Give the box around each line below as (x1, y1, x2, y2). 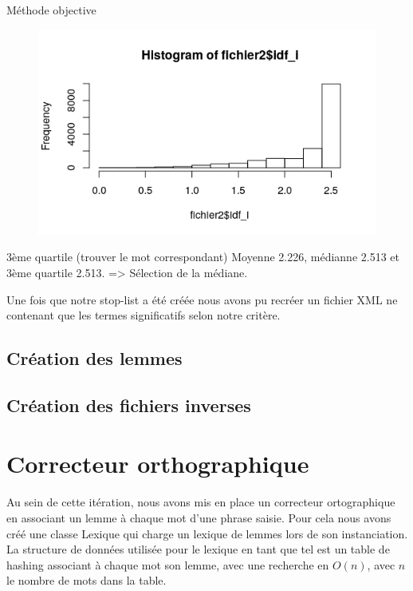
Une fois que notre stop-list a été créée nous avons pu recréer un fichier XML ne (6, 291, 398, 307)
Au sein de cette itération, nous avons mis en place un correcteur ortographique (6, 494, 395, 510)
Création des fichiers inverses (6, 392, 251, 417)
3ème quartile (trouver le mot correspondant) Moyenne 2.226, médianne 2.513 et (6, 248, 399, 265)
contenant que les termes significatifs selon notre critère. (6, 307, 281, 323)
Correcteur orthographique (6, 447, 309, 480)
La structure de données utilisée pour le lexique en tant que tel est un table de (6, 541, 390, 557)
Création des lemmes (6, 346, 183, 371)
